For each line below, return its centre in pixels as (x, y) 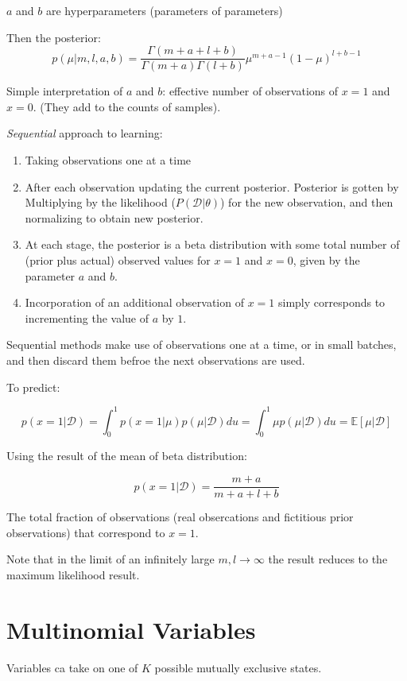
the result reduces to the (328, 559)
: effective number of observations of (250, 91)
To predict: (33, 387)
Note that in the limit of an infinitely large (110, 559)
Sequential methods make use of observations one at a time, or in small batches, (202, 344)
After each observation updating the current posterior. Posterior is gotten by (212, 186)
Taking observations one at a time (108, 160)
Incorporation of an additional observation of (134, 302)
